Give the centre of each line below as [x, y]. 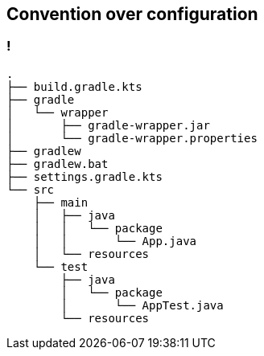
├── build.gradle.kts [74, 86]
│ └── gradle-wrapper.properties [132, 138]
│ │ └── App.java [115, 241]
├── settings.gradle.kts [85, 176]
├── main [61, 202]
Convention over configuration [132, 14]
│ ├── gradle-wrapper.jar [108, 125]
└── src [31, 189]
